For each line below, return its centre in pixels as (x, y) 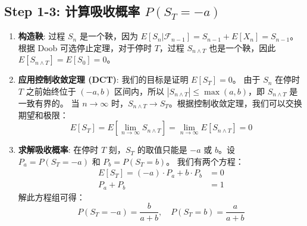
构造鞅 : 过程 (42, 36)
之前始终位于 (51, 91)
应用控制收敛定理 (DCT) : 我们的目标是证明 (103, 79)
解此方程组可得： (51, 197)
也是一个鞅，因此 (242, 47)
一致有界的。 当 (49, 103)
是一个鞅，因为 (109, 36)
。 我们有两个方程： (205, 161)
